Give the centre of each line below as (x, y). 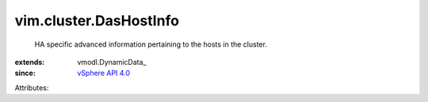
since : (25, 73)
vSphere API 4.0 (104, 73)
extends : (30, 62)
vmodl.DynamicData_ (112, 62)
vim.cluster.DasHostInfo (97, 21)
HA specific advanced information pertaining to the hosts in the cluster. (151, 44)
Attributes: (32, 88)
